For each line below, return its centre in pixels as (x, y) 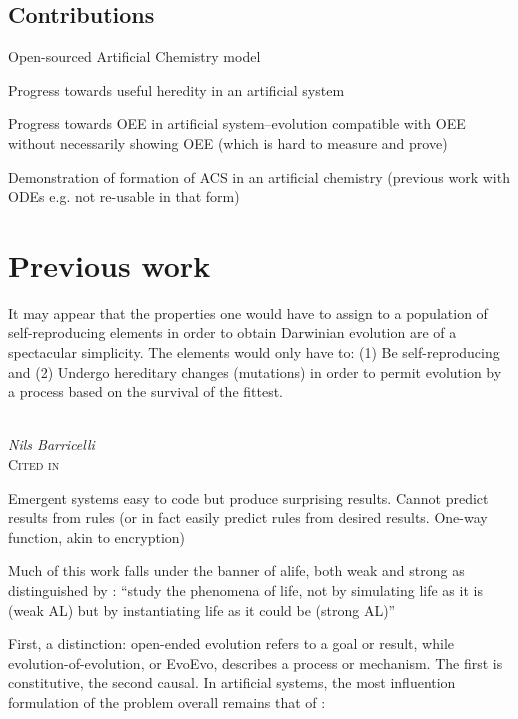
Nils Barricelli (51, 444)
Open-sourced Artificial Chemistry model (134, 56)
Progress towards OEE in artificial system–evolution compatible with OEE (237, 123)
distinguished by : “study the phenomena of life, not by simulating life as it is (245, 590)
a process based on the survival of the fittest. (146, 391)
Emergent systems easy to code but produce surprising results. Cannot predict (248, 497)
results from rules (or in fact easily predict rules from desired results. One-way (248, 517)
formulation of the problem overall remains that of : (167, 701)
